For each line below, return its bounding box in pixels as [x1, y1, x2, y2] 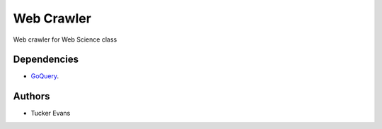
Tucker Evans [30, 109, 71, 118]
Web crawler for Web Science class [13, 35, 117, 44]
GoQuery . [30, 72, 59, 80]
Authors [13, 90, 50, 102]
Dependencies [13, 54, 79, 66]
